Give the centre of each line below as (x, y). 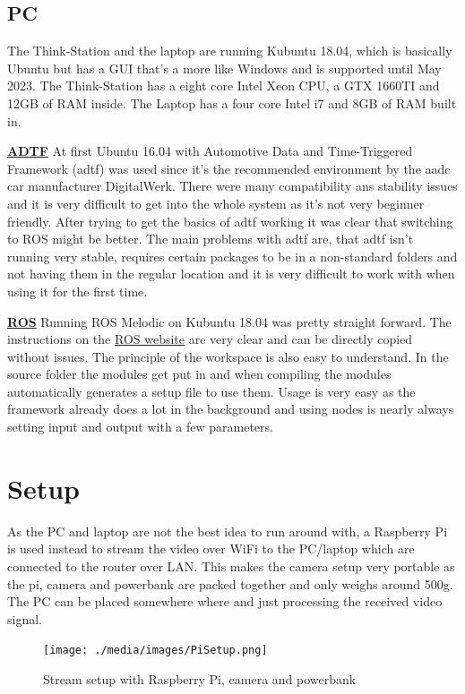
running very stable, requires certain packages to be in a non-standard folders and (232, 256)
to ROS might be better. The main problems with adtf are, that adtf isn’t (211, 239)
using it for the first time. (77, 291)
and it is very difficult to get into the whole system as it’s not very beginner (216, 203)
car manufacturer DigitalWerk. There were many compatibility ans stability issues (232, 186)
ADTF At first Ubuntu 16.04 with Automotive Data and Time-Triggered (210, 151)
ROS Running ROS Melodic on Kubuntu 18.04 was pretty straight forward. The (229, 321)
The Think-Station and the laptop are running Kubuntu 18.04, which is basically (230, 51)
